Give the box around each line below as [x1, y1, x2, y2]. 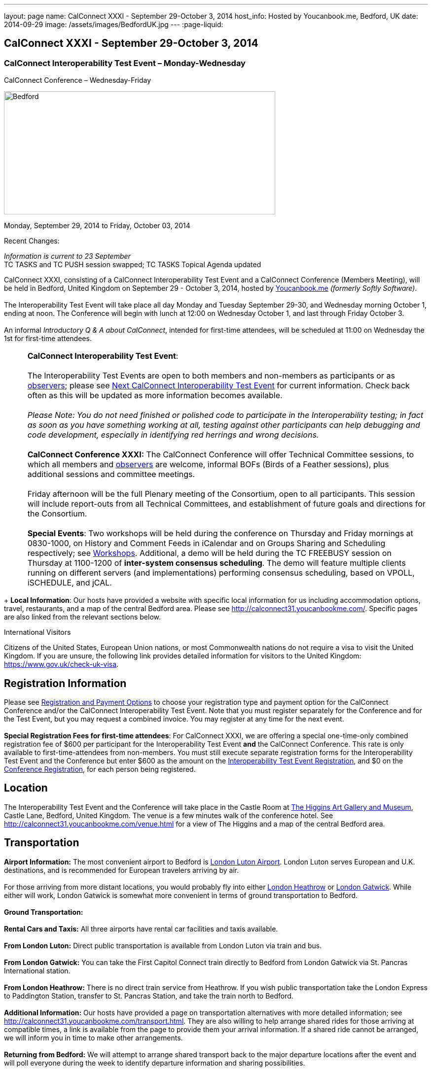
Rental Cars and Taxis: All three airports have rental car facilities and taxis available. [4, 924, 278, 933]
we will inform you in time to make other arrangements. [4, 1033, 183, 1042]
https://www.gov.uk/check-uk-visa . [4, 660, 119, 669]
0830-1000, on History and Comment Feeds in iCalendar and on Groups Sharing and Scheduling [27, 538, 386, 549]
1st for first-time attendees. [4, 334, 92, 343]
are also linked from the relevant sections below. [4, 613, 161, 622]
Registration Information [4, 677, 127, 690]
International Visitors [4, 628, 71, 637]
